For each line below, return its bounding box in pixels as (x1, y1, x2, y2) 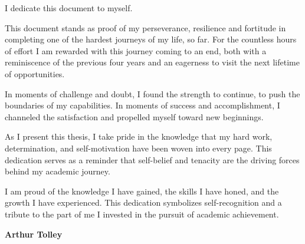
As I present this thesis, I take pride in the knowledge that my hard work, (5, 130, 273, 143)
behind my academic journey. (5, 165, 110, 177)
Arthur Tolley (5, 227, 63, 240)
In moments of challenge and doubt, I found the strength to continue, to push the (5, 87, 300, 100)
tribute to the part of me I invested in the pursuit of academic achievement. (5, 207, 279, 220)
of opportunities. (5, 67, 65, 80)
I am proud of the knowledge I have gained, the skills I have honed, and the (5, 184, 279, 197)
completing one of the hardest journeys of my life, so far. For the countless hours (5, 33, 297, 45)
